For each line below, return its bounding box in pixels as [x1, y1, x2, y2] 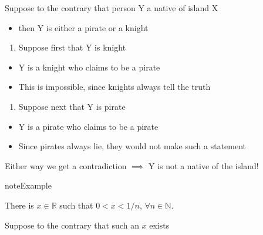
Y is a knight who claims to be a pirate [18, 61, 160, 73]
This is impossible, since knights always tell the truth [18, 80, 211, 93]
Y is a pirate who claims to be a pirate [18, 120, 159, 132]
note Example [5, 179, 52, 192]
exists [149, 219, 170, 231]
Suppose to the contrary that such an [5, 219, 139, 231]
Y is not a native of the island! [149, 159, 259, 172]
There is [5, 199, 34, 211]
